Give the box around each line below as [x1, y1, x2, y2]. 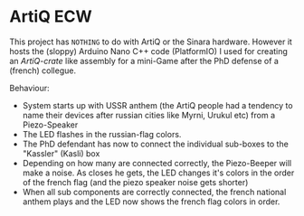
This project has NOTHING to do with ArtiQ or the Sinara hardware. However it [9, 36, 292, 47]
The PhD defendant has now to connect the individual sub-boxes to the [22, 138, 290, 149]
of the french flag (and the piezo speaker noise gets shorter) [22, 176, 249, 187]
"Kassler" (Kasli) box [22, 147, 100, 159]
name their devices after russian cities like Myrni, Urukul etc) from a [22, 109, 276, 120]
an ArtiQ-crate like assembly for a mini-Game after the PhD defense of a [9, 55, 279, 66]
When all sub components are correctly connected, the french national [22, 186, 287, 197]
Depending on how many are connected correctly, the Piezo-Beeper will [22, 157, 292, 168]
